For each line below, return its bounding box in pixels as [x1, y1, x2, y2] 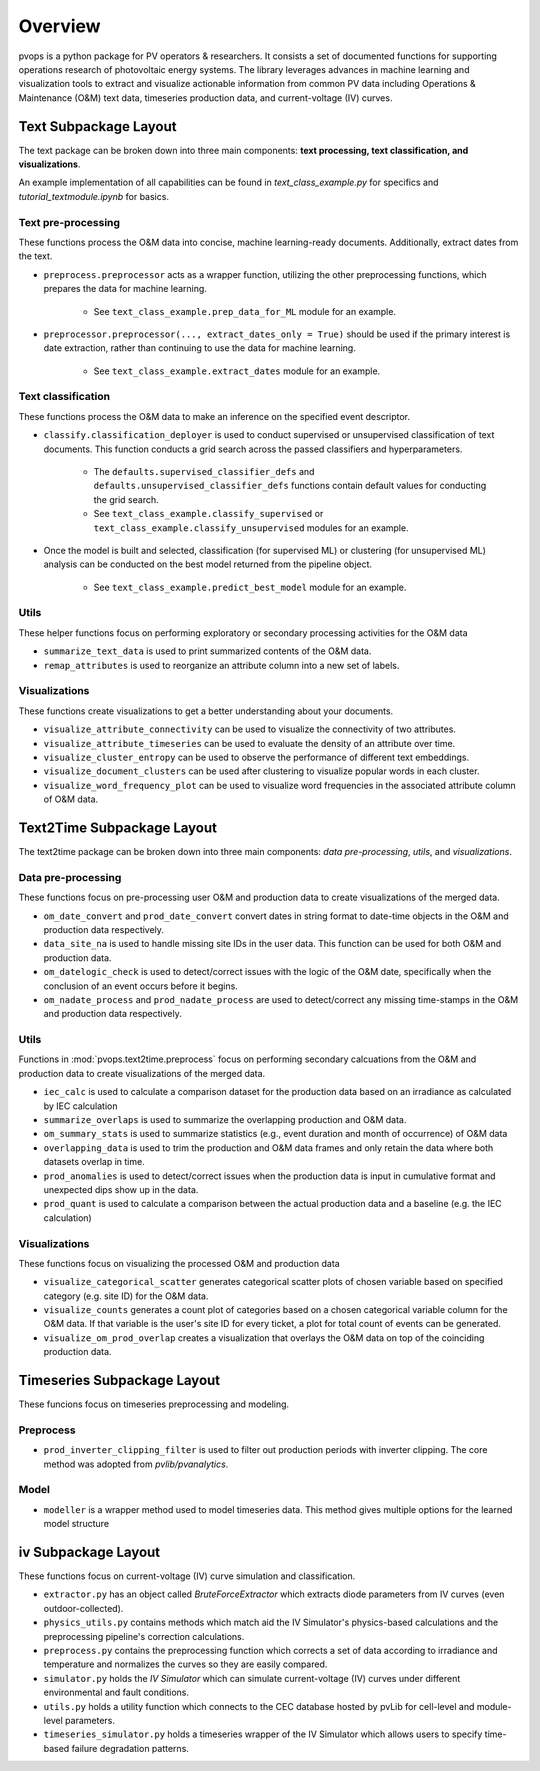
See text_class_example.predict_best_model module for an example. [93, 581, 407, 593]
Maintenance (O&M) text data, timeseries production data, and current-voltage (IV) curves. [18, 91, 393, 104]
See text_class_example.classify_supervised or [93, 508, 324, 520]
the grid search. [93, 493, 159, 505]
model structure [43, 1518, 110, 1530]
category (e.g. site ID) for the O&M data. [43, 1290, 209, 1302]
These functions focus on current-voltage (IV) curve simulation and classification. [18, 1570, 356, 1582]
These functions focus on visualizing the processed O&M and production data [18, 1257, 340, 1269]
